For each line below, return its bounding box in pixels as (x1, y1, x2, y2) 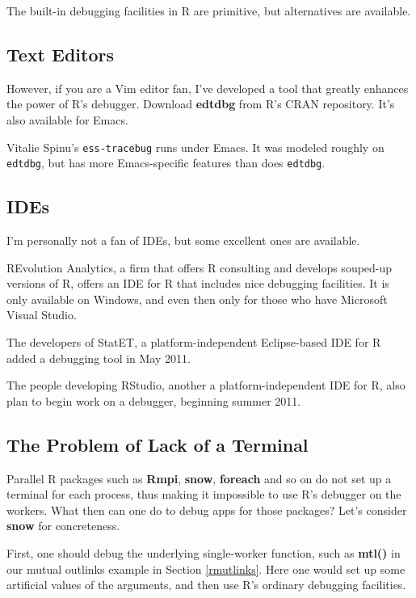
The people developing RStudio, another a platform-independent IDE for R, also (6, 377, 405, 394)
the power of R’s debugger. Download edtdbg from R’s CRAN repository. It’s (6, 95, 395, 112)
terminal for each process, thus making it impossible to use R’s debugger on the (6, 486, 401, 503)
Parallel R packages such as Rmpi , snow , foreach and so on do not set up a (6, 470, 392, 486)
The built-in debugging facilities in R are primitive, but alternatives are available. (6, 2, 411, 19)
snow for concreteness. (6, 517, 120, 534)
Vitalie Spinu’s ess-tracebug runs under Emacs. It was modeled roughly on (6, 138, 384, 155)
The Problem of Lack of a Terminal (6, 432, 309, 457)
